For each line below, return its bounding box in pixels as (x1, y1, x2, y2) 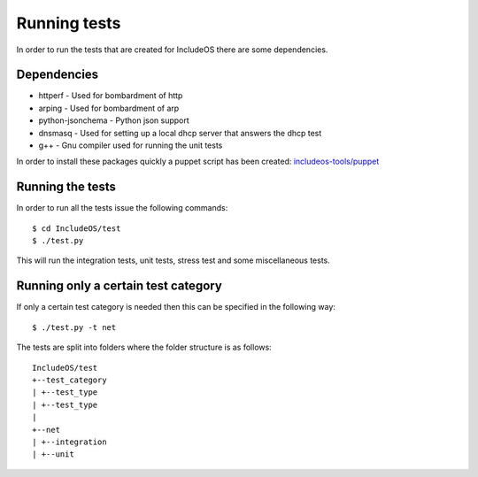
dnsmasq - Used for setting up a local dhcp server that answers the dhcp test (38, 127, 322, 138)
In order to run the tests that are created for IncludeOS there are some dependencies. (16, 44, 328, 55)
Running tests (16, 13, 121, 33)
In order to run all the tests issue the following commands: (16, 203, 228, 213)
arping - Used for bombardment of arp (38, 103, 180, 113)
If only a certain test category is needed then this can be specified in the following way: (16, 302, 336, 312)
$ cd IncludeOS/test (32, 223, 121, 234)
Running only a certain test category (16, 279, 223, 294)
